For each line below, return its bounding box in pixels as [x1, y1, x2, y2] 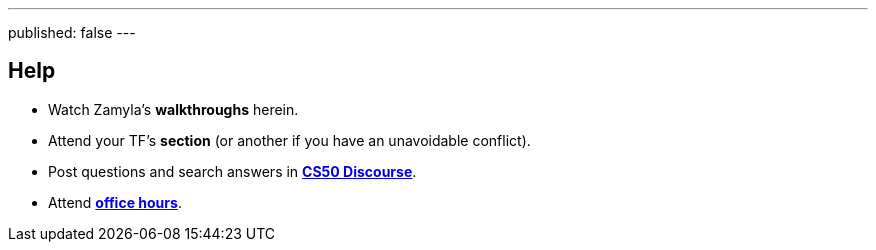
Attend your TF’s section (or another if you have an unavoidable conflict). [48, 131, 531, 149]
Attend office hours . [48, 193, 182, 211]
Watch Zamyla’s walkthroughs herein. [48, 100, 299, 118]
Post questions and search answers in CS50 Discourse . [48, 162, 417, 180]
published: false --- [8, 24, 136, 41]
